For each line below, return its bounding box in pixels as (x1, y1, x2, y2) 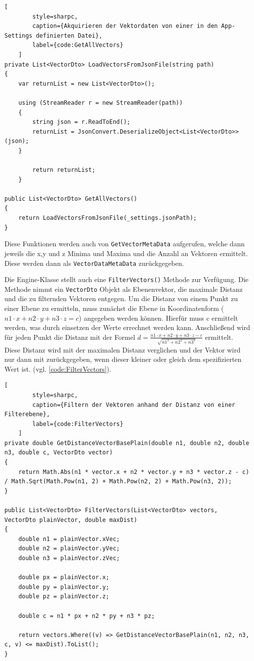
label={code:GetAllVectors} (32, 42, 124, 49)
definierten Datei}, (36, 32, 103, 39)
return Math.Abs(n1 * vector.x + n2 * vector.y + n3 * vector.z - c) (18, 468, 250, 475)
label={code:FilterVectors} (32, 420, 124, 427)
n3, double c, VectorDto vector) (4, 449, 113, 456)
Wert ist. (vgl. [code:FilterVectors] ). (4, 363, 111, 374)
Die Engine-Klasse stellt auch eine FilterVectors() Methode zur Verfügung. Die (4, 274, 249, 284)
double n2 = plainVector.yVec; (18, 545, 120, 552)
